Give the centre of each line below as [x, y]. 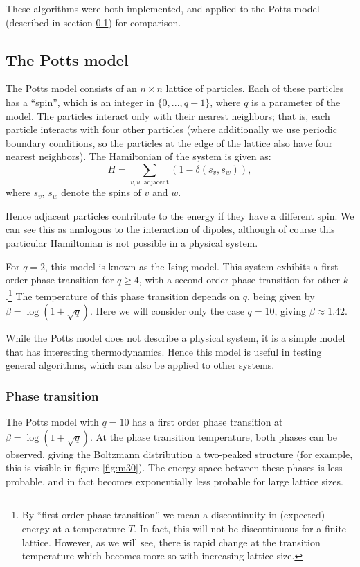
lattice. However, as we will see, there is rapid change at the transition [171, 542]
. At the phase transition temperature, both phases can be [213, 436]
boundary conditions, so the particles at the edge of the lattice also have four [169, 142]
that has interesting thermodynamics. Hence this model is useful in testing [164, 351]
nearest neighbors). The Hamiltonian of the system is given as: [138, 156]
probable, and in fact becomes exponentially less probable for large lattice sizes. [174, 481]
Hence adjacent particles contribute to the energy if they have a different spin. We [180, 215]
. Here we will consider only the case [167, 311]
